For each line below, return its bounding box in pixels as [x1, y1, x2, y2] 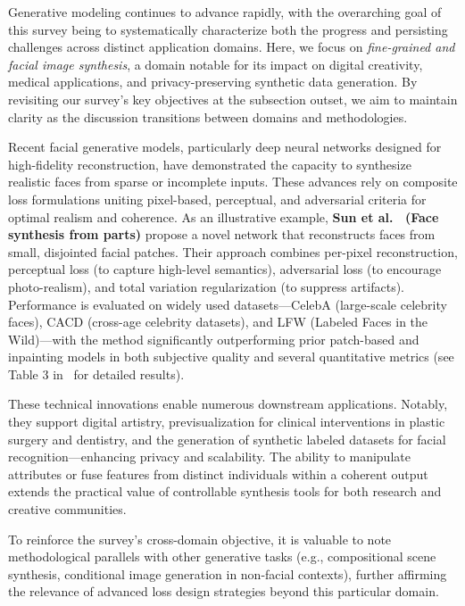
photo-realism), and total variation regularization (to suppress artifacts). [8, 277, 404, 295]
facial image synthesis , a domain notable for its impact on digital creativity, [8, 54, 423, 73]
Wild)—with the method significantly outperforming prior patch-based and [8, 329, 419, 348]
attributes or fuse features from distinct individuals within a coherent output [8, 464, 428, 483]
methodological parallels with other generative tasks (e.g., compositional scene [8, 547, 436, 566]
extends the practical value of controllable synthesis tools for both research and [8, 482, 442, 501]
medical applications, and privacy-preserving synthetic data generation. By [8, 72, 418, 91]
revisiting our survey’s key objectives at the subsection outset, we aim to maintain [8, 89, 458, 108]
